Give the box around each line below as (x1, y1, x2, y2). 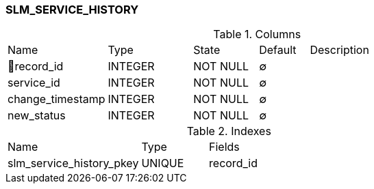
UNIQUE (141, 156, 184, 171)
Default (259, 43, 297, 57)
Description (310, 43, 369, 57)
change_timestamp (8, 92, 105, 106)
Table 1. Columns (213, 27, 301, 42)
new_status (8, 108, 66, 123)
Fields (209, 140, 240, 154)
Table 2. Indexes (186, 124, 271, 139)
